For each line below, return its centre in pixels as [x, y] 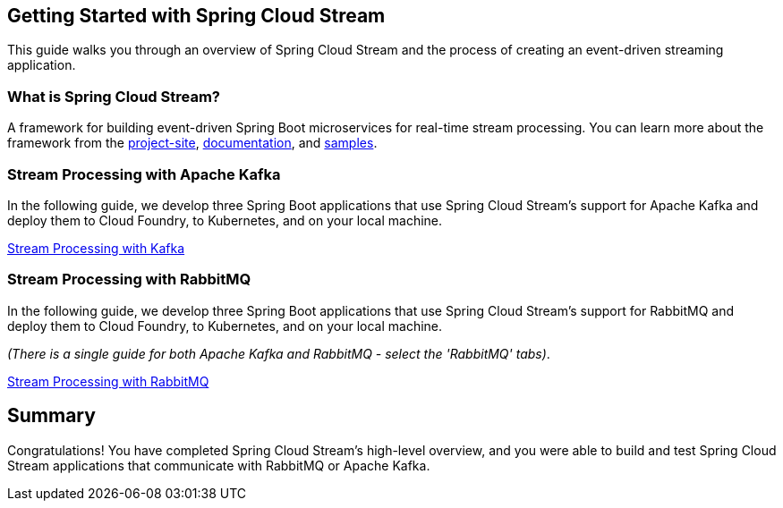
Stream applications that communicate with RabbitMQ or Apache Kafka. [219, 465]
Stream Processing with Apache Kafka [144, 174]
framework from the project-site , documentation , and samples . [192, 143]
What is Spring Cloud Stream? [114, 96]
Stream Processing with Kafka [96, 248]
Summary [51, 416]
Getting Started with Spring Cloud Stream [196, 16]
